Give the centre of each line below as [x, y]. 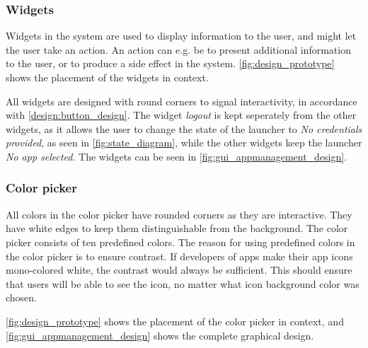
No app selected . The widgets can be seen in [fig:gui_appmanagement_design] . [177, 156]
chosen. [22, 297]
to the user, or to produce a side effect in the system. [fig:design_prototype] [170, 63]
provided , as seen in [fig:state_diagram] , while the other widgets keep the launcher [184, 143]
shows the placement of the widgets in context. [107, 77]
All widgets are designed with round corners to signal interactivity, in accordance [182, 101]
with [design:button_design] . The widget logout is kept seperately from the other [181, 115]
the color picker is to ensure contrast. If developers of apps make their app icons [179, 256]
